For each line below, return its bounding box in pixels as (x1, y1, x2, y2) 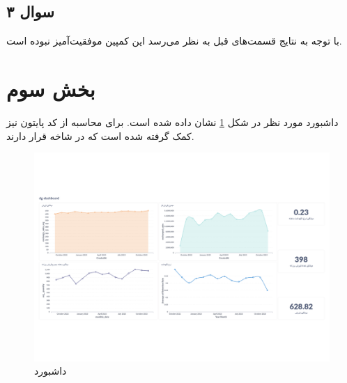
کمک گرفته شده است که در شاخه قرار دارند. (6, 128, 194, 143)
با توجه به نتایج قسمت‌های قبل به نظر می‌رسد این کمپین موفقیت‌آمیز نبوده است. (6, 33, 342, 48)
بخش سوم (6, 74, 95, 102)
